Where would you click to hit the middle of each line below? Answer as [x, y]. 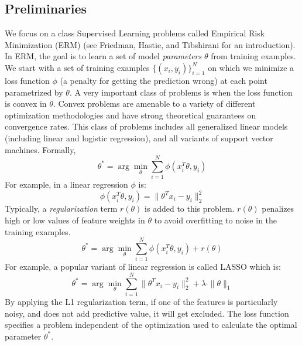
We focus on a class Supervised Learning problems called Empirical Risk [135, 33]
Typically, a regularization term [61, 208]
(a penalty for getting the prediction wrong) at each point [164, 80]
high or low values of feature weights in [75, 220]
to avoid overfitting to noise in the [216, 220]
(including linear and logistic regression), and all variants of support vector [139, 138]
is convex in [26, 104]
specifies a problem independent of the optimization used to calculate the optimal [151, 325]
